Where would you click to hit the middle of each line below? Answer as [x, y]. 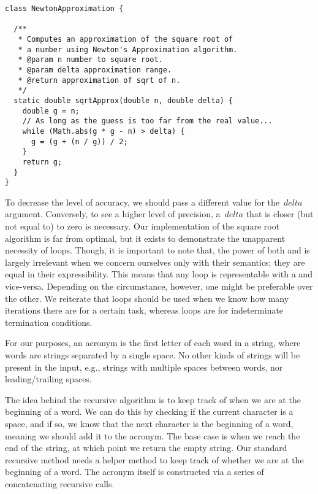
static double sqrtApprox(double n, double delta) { [123, 100]
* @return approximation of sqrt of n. [99, 80]
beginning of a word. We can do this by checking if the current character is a [149, 411]
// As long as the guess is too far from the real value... [147, 121]
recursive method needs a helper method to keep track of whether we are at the [154, 459]
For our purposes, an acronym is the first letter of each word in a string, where [153, 343]
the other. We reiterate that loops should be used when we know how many [147, 298]
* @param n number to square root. [90, 60]
